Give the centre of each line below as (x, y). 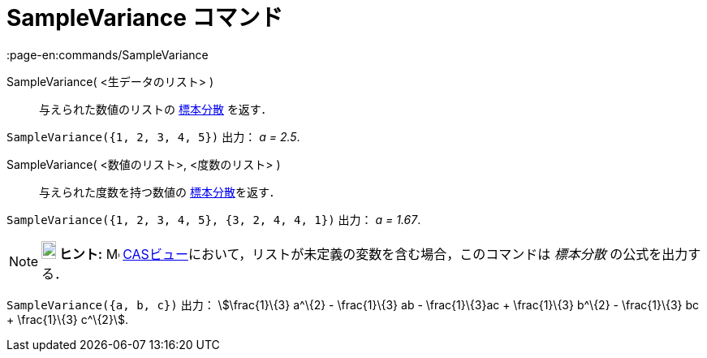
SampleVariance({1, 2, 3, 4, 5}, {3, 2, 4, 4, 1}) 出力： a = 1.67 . (214, 219)
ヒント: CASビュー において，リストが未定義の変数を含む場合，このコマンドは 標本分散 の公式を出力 (373, 254)
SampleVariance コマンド (145, 18)
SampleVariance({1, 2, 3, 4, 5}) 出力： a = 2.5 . (153, 136)
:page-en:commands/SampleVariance (108, 54)
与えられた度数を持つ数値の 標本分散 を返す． (160, 192)
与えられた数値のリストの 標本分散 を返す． (156, 109)
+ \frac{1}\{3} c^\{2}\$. (67, 319)
